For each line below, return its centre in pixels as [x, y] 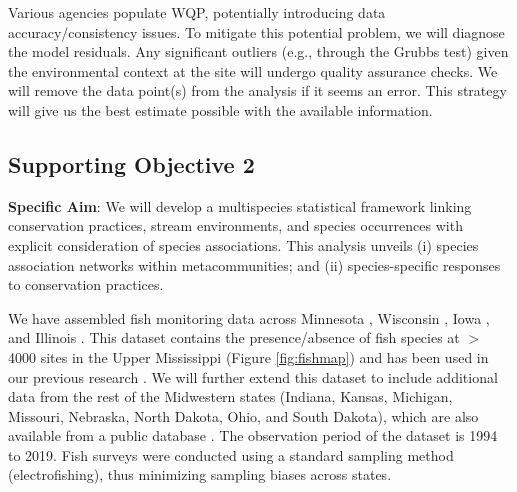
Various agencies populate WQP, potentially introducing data [197, 12]
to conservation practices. [86, 284]
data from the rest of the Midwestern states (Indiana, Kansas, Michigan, [230, 396]
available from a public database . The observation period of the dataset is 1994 [253, 435]
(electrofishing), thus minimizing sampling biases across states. [200, 474]
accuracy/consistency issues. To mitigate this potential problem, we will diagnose [256, 31]
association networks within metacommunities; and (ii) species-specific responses [254, 264]
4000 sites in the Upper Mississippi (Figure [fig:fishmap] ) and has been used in [248, 356]
